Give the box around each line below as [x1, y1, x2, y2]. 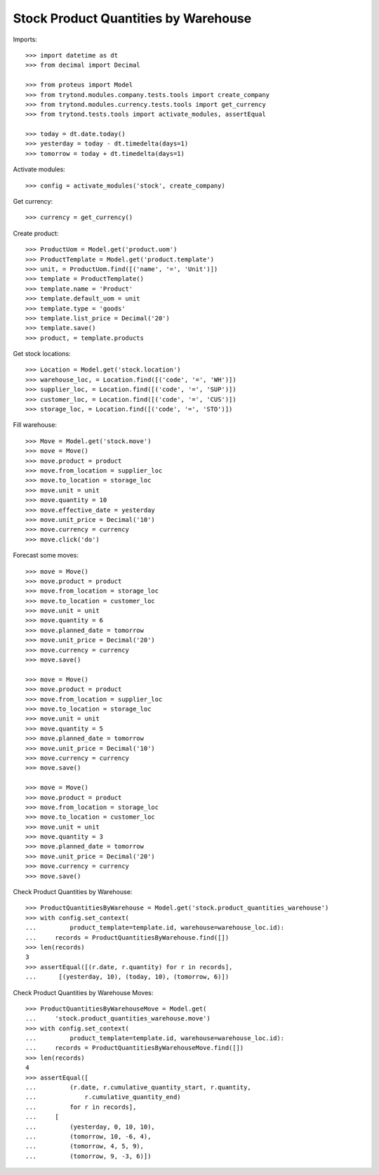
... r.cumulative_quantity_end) [25, 1093, 182, 1101]
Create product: [13, 229, 59, 237]
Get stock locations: [13, 350, 71, 358]
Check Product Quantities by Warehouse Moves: [13, 988, 154, 997]
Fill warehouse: [13, 421, 58, 429]
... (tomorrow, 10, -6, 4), [25, 1133, 152, 1141]
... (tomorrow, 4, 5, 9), [25, 1142, 144, 1150]
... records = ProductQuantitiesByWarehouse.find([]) [25, 933, 230, 941]
